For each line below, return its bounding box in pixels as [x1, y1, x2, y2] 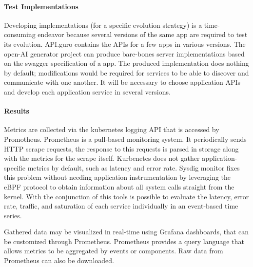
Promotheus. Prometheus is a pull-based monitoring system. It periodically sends [4, 133, 247, 144]
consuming [4, 29, 36, 39]
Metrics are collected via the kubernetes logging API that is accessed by [4, 124, 219, 134]
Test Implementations [4, 1, 78, 11]
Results [4, 106, 29, 116]
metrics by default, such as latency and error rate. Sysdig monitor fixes [27, 162, 240, 172]
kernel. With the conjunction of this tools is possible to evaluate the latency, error [4, 191, 249, 201]
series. [4, 210, 22, 220]
